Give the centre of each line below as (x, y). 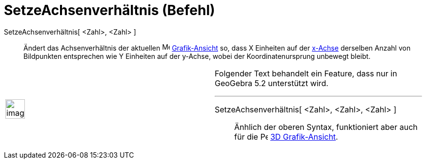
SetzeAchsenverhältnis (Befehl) (110, 10)
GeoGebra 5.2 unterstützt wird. (272, 83)
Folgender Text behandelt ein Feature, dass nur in (306, 73)
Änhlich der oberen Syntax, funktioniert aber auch (326, 127)
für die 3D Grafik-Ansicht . (286, 136)
